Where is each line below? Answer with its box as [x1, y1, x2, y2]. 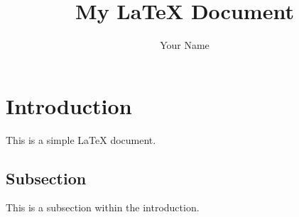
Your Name [160, 38, 210, 52]
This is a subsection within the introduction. [6, 200, 200, 215]
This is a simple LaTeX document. [6, 132, 156, 147]
